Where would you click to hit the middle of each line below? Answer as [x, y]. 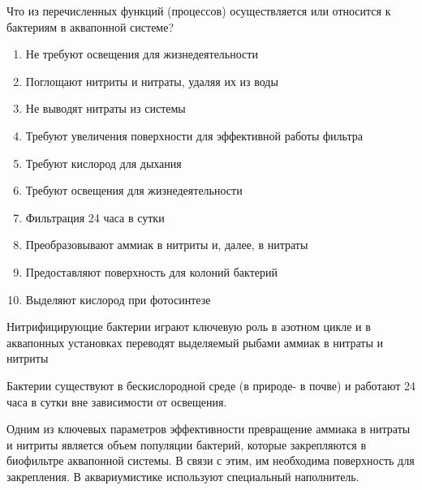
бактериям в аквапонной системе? [90, 26]
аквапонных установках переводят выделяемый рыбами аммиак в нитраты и [195, 342]
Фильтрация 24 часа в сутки [95, 217]
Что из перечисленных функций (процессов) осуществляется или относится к [199, 11]
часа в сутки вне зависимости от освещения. [117, 401]
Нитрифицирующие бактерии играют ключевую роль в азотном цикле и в [189, 327]
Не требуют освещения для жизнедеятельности [142, 54]
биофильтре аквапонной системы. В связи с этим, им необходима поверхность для [211, 460]
